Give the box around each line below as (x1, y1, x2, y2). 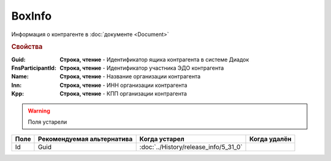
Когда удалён (249, 135, 292, 143)
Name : (11, 73, 29, 80)
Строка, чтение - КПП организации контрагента (59, 90, 187, 97)
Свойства (11, 43, 43, 51)
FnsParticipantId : (11, 64, 56, 72)
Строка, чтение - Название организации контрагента (59, 73, 201, 80)
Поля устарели (28, 118, 67, 125)
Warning (28, 107, 50, 114)
